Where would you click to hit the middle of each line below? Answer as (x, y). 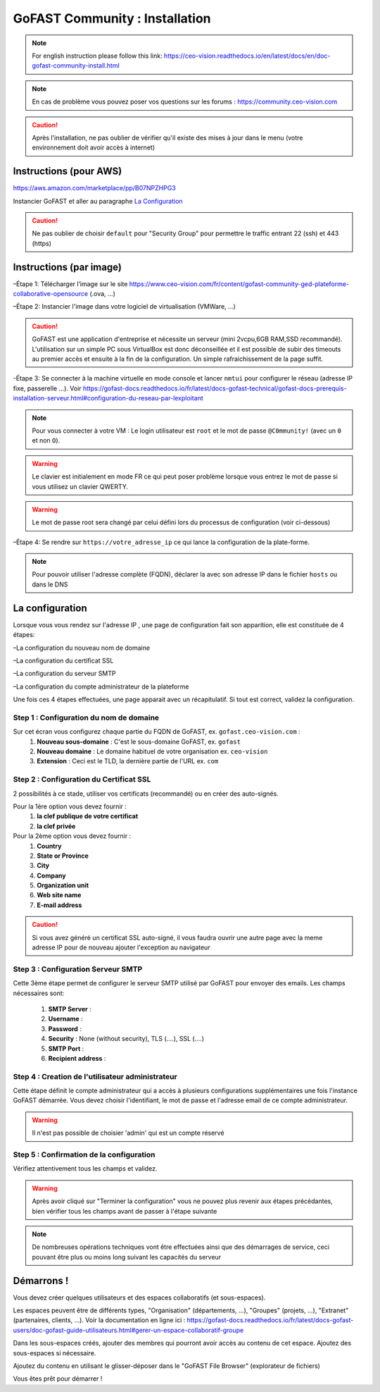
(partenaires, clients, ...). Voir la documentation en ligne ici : (99, 1320)
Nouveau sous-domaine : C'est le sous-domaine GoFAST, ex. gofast (139, 741)
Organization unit (63, 885)
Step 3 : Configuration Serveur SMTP (78, 969)
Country (49, 846)
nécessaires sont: (39, 993)
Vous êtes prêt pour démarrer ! (58, 1379)
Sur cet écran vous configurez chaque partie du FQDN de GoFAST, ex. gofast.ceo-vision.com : (157, 732)
